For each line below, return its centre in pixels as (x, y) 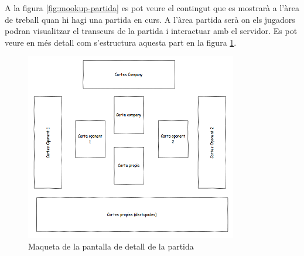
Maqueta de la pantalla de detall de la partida (111, 246)
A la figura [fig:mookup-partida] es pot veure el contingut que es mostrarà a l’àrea (152, 8)
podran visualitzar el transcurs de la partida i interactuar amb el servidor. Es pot (151, 31)
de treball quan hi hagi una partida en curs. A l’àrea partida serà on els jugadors (150, 19)
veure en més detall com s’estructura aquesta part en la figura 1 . (121, 42)
